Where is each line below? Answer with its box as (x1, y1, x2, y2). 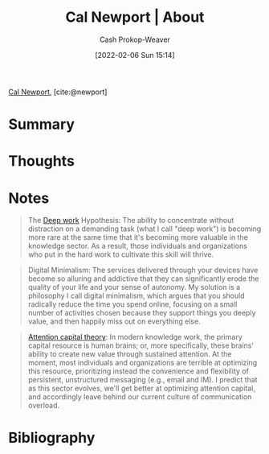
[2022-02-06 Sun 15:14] (95, 50, 175, 60)
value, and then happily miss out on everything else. (27, 316, 201, 326)
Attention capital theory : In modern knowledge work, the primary (27, 332, 243, 342)
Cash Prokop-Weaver (99, 35, 171, 44)
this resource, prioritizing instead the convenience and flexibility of (27, 366, 249, 376)
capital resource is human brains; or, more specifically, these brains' (27, 340, 255, 350)
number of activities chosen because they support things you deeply (27, 308, 256, 318)
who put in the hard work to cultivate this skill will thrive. (27, 250, 214, 259)
